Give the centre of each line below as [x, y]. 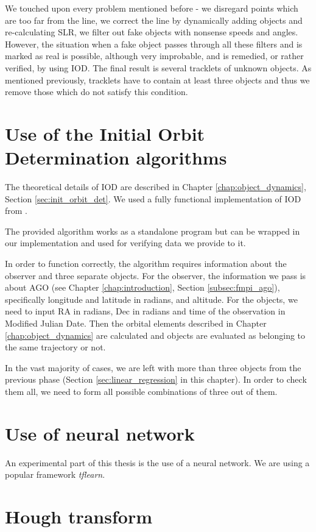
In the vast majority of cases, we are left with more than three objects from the [153, 367]
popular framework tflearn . [55, 474]
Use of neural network [100, 433]
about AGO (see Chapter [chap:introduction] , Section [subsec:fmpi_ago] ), [142, 287]
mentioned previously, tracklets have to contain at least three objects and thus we [157, 80]
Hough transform [79, 516]
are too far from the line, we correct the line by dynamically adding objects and [154, 20]
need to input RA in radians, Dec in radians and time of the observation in [145, 311]
